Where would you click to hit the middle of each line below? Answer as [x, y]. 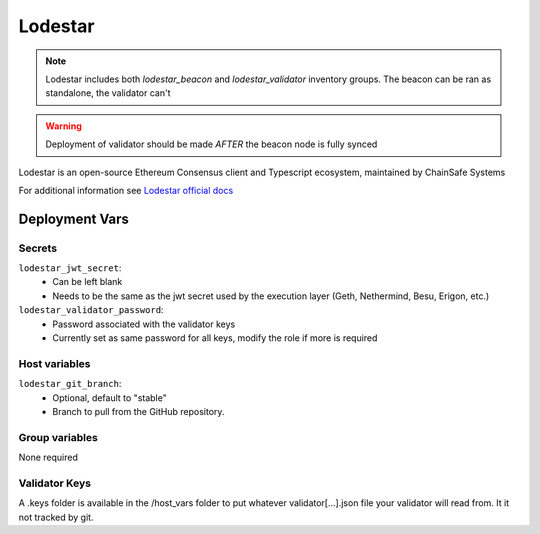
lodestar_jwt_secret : [70, 268]
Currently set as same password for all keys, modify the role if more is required [215, 338]
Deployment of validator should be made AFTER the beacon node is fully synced [211, 144]
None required [48, 457]
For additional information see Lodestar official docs [126, 190]
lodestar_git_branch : [70, 384]
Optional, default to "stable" [109, 397]
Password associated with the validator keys [144, 324]
